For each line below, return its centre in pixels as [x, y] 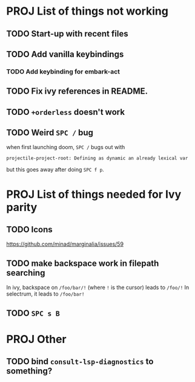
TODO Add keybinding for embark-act [63, 71]
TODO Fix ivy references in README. [77, 92]
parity [22, 207]
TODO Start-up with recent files [67, 34]
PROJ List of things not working [87, 11]
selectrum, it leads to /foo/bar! [45, 294]
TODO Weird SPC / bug [50, 133]
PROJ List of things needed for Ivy [94, 194]
